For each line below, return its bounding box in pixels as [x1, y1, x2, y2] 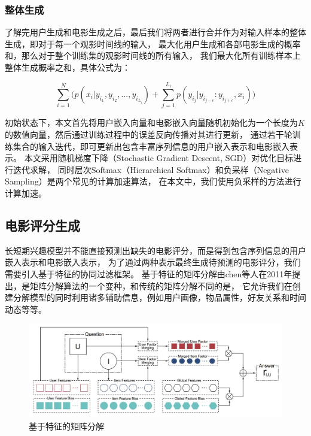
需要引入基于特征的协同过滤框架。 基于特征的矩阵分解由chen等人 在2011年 [5, 267, 292, 280]
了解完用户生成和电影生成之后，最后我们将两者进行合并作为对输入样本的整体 [5, 26, 306, 38]
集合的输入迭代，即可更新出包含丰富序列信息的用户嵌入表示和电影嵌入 [13, 140, 289, 152]
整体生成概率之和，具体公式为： [5, 61, 130, 73]
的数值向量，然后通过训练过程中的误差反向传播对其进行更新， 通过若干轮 [5, 128, 292, 140]
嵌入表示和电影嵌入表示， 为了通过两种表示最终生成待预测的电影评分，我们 [5, 256, 301, 268]
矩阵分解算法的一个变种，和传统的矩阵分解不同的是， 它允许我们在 [29, 279, 292, 292]
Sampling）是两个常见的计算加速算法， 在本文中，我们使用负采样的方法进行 [5, 175, 301, 187]
